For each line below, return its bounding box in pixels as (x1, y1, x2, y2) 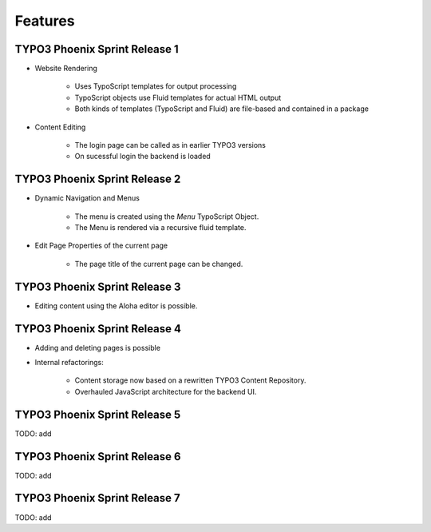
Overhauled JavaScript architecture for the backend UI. (74, 387, 257, 396)
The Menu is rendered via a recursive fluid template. (74, 223, 247, 232)
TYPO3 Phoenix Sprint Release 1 (14, 42, 179, 56)
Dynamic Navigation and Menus (34, 193, 140, 203)
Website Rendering (34, 64, 97, 73)
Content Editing (34, 122, 86, 132)
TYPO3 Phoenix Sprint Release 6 (14, 450, 181, 463)
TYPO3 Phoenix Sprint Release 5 (14, 407, 181, 421)
